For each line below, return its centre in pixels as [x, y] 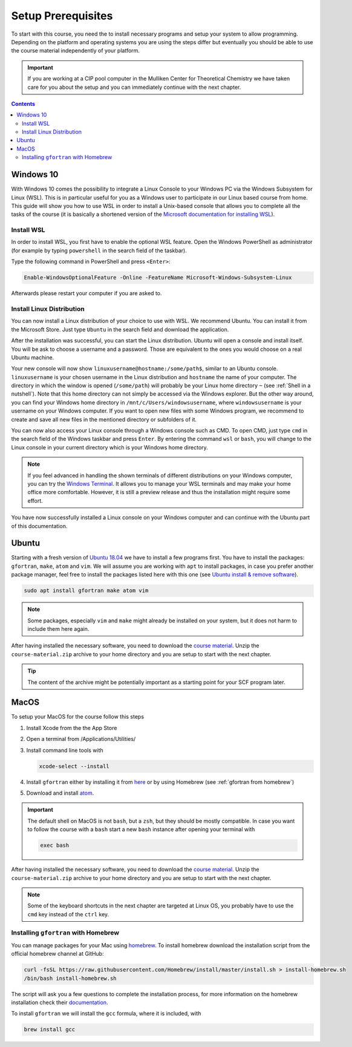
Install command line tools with [65, 750]
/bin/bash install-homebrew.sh [70, 978]
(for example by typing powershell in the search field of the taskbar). [99, 250]
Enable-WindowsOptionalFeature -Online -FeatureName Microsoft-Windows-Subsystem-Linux [158, 278]
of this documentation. [39, 526]
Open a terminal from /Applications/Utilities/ [81, 739]
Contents [23, 103]
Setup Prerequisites [62, 16]
